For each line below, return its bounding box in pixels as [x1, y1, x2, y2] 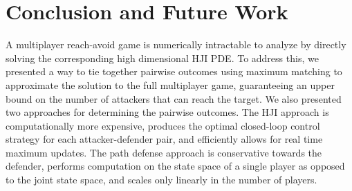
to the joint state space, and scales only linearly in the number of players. [6, 172, 317, 187]
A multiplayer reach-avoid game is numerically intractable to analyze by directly [6, 37, 346, 52]
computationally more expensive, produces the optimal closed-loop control [6, 118, 320, 132]
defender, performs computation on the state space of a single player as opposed [6, 159, 345, 173]
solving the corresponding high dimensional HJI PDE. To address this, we [6, 50, 319, 65]
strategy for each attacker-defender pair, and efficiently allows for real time [6, 132, 323, 146]
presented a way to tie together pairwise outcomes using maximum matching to [6, 64, 342, 79]
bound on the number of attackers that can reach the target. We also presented [6, 91, 342, 105]
